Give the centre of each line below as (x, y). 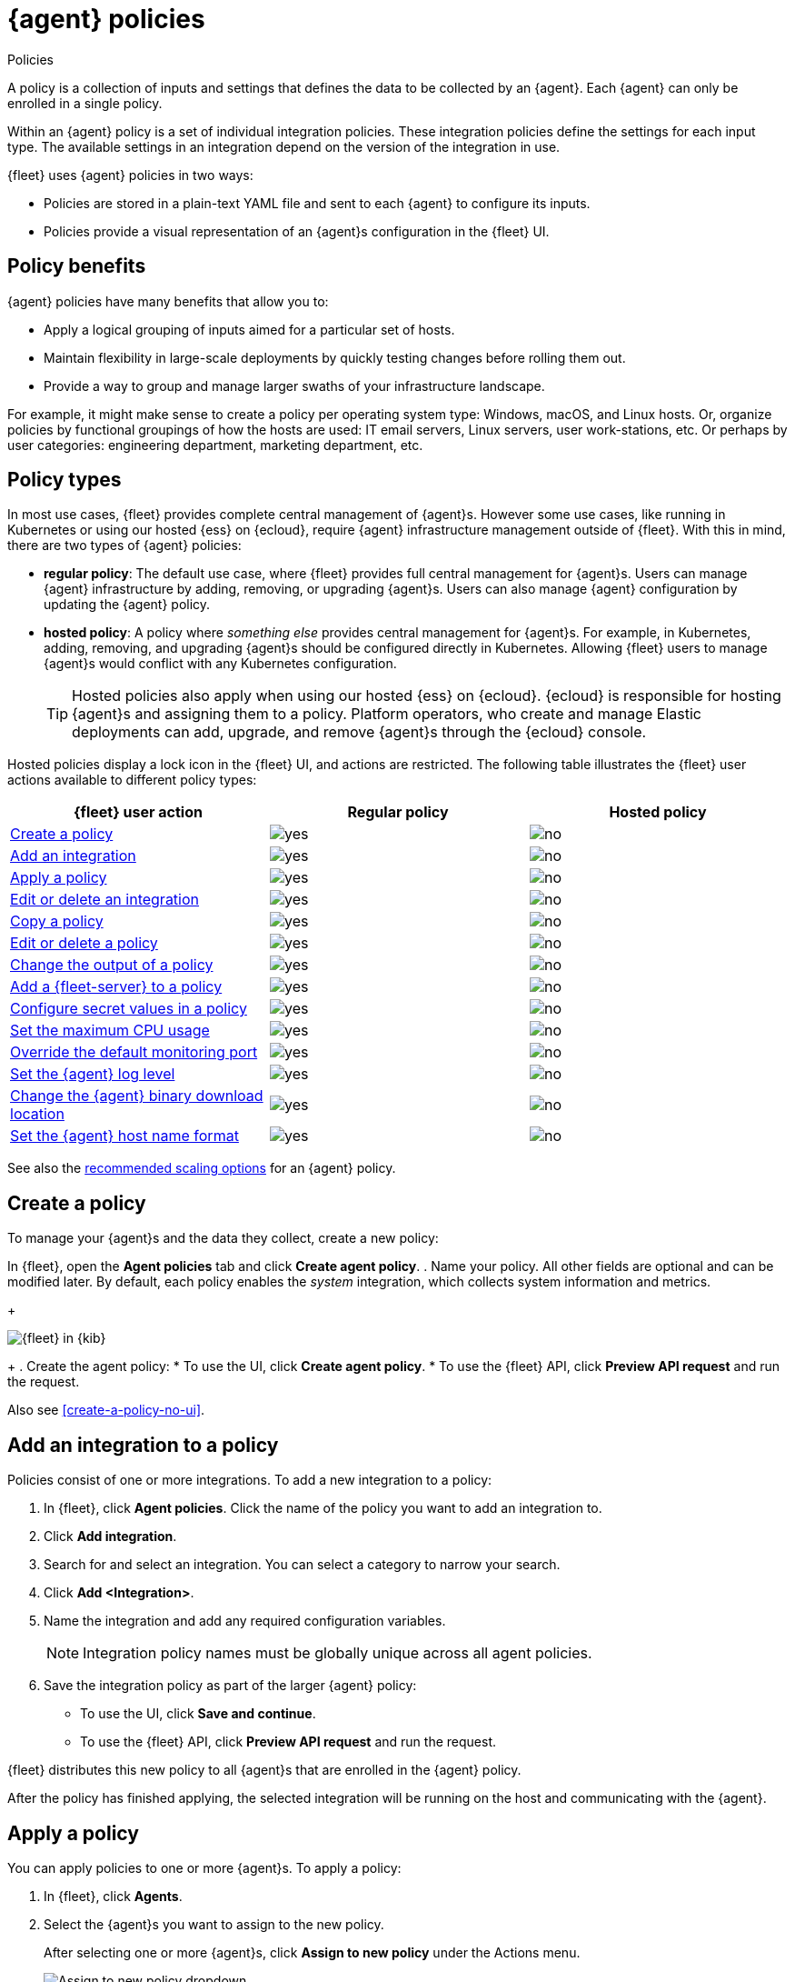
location (37, 1114)
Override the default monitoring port (134, 1052)
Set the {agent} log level (93, 1074)
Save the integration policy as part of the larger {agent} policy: (230, 1686)
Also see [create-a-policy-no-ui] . (106, 1410)
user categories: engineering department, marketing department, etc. (215, 445)
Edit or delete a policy (84, 943)
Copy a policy (57, 921)
